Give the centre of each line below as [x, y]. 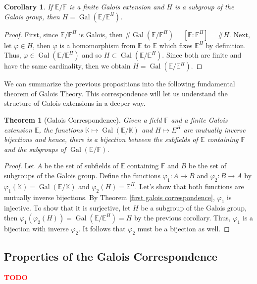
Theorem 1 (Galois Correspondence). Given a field [83, 119]
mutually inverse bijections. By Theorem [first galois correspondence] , [109, 197]
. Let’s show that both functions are [189, 186]
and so [92, 55]
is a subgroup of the [204, 6]
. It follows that [102, 228]
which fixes [176, 45]
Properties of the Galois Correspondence [111, 256]
